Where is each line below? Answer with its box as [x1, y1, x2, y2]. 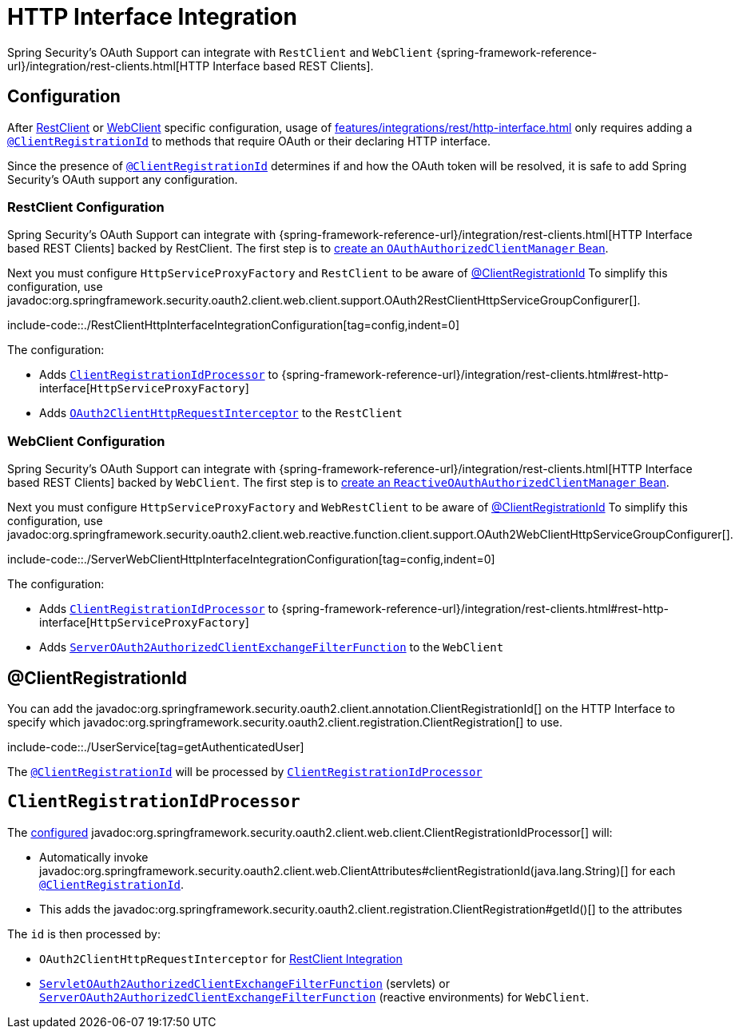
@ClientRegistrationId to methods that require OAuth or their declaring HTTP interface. [7, 133, 491, 148]
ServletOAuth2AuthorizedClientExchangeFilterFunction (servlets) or [39, 976, 450, 990]
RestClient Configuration [7, 198, 165, 215]
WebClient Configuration [7, 432, 165, 449]
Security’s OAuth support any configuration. [7, 172, 238, 186]
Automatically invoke [39, 850, 149, 864]
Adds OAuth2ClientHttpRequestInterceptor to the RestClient [39, 406, 403, 420]
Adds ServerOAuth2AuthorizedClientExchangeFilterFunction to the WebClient [39, 640, 504, 655]
